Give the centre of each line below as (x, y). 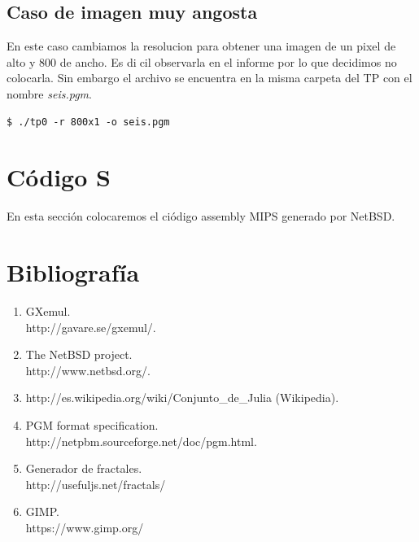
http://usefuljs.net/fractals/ (96, 484)
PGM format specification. (92, 424)
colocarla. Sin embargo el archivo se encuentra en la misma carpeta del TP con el (209, 78)
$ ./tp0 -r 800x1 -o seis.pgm (88, 122)
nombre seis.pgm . (49, 93)
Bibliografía (73, 272)
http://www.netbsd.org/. (88, 370)
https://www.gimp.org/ (85, 527)
